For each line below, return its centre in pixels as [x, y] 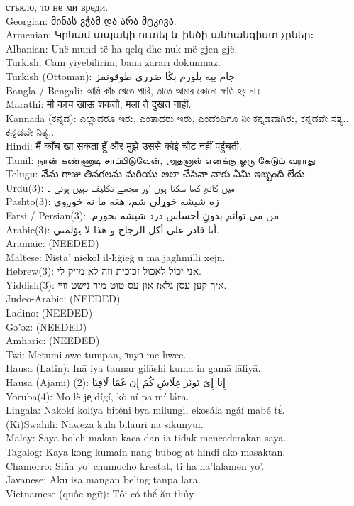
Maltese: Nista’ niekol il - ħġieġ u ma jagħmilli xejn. [116, 257]
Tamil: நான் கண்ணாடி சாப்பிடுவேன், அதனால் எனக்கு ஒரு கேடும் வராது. [162, 159]
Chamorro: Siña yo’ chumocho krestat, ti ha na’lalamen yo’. [135, 465]
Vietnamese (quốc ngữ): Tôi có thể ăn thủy [100, 493]
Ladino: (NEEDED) [49, 313]
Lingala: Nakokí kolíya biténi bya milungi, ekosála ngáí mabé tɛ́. [145, 410]
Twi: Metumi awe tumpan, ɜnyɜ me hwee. [96, 354]
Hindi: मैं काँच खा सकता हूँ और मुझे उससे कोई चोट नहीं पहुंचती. [124, 145]
